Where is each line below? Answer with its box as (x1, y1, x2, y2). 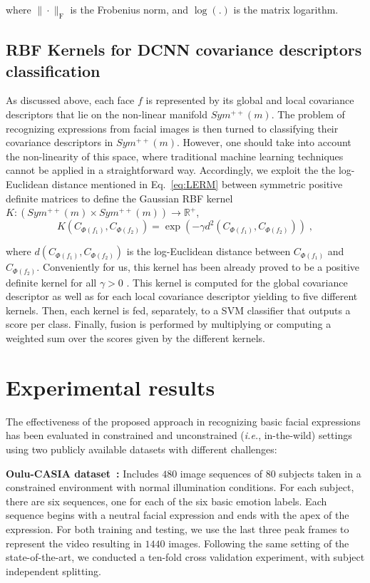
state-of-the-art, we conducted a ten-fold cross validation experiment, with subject (6, 550, 365, 564)
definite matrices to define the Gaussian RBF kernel (6, 190, 233, 205)
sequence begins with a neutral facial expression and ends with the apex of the (6, 507, 349, 522)
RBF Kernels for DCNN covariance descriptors (6, 38, 362, 61)
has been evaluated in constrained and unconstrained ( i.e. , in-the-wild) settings (6, 428, 352, 443)
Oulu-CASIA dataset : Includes (6, 465, 159, 480)
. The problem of (271, 106, 345, 121)
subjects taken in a (279, 465, 361, 480)
